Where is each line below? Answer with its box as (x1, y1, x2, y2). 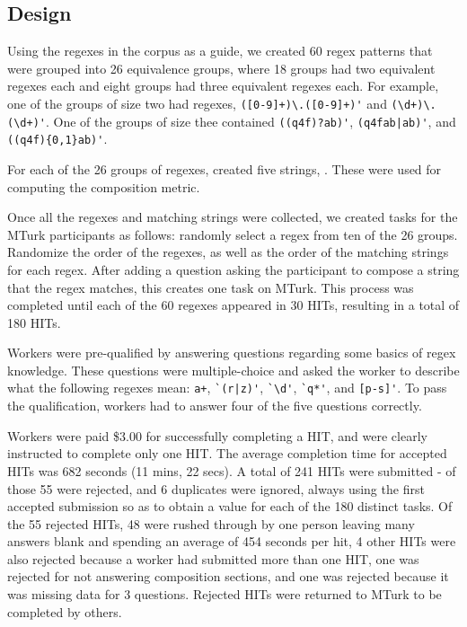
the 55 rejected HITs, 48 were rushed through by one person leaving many (7, 514, 415, 533)
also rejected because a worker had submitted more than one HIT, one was (7, 549, 419, 568)
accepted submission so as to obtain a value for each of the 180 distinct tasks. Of (7, 497, 453, 516)
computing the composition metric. (7, 177, 200, 196)
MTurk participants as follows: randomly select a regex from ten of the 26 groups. (7, 225, 458, 243)
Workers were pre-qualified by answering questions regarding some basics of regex (7, 343, 456, 362)
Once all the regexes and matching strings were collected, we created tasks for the (7, 208, 458, 226)
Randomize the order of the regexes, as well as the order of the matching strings (7, 243, 449, 261)
